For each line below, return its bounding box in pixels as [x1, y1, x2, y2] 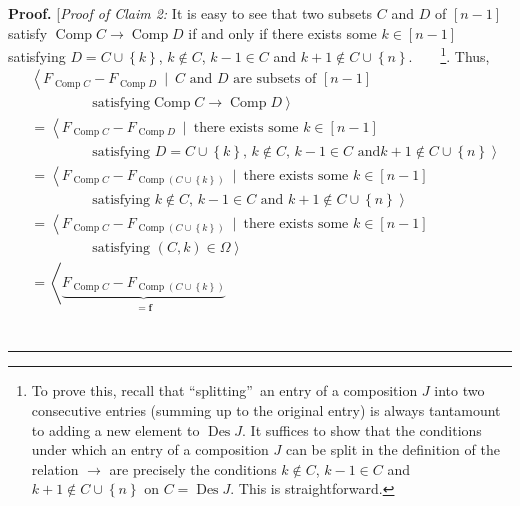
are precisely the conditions [109, 458, 277, 479]
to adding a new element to [31, 419, 200, 440]
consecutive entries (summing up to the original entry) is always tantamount [31, 400, 501, 421]
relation [31, 458, 79, 479]
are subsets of [233, 72, 317, 87]
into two [434, 380, 485, 401]
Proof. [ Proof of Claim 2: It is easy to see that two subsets [8, 3, 373, 23]
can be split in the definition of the [285, 439, 500, 460]
